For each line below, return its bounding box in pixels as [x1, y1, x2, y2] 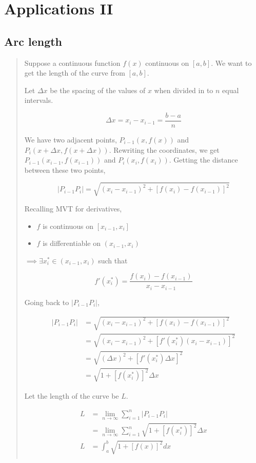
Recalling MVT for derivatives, [24, 203, 122, 213]
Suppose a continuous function [24, 57, 121, 68]
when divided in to [154, 84, 213, 95]
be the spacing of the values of [50, 84, 146, 95]
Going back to [24, 296, 69, 307]
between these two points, [24, 164, 106, 175]
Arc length [4, 33, 63, 49]
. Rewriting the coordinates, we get [109, 144, 220, 155]
